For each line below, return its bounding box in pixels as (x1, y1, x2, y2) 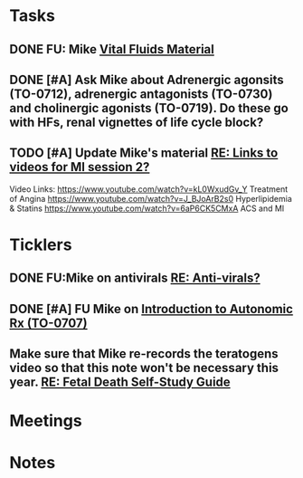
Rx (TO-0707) (9, 315, 88, 330)
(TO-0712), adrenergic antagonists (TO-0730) (9, 86, 273, 101)
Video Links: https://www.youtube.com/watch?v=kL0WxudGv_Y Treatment (9, 183, 289, 195)
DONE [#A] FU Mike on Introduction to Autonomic (9, 301, 294, 317)
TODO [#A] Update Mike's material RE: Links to (9, 146, 279, 161)
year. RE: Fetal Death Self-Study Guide (9, 375, 231, 390)
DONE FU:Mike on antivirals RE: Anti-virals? (9, 271, 260, 286)
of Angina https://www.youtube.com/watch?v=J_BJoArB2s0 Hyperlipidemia (9, 193, 292, 204)
